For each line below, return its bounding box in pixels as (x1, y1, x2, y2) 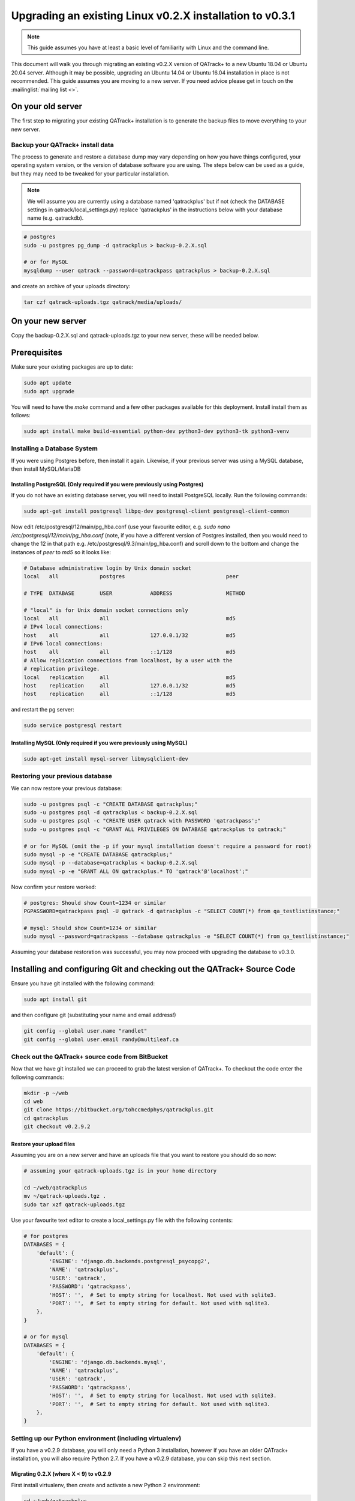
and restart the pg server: (11, 706, 74, 713)
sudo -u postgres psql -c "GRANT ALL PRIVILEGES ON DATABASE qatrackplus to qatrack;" (23, 826, 287, 833)
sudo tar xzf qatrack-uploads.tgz (23, 1201, 125, 1208)
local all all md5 (23, 615, 236, 621)
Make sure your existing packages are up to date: (11, 363, 134, 370)
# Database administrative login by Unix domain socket (23, 564, 192, 572)
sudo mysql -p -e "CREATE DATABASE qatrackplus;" (23, 851, 173, 858)
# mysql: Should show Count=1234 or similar (23, 925, 157, 931)
